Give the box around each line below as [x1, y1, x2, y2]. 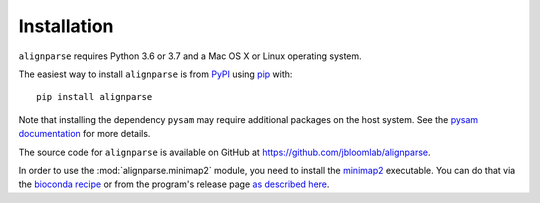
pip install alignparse [36, 91, 153, 103]
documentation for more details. [18, 128, 151, 140]
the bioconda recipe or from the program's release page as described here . [18, 178, 330, 190]
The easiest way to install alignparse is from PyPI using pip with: [18, 68, 293, 80]
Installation [18, 15, 114, 37]
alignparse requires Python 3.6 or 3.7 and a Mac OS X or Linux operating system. [18, 50, 362, 62]
